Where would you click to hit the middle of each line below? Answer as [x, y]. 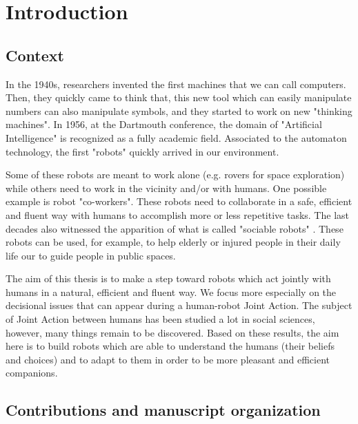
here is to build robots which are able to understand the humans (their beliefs [170, 346]
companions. [32, 373]
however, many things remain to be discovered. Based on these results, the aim [172, 332]
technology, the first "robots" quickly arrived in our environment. [142, 151]
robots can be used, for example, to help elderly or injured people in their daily [173, 242]
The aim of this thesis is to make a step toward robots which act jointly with [168, 278]
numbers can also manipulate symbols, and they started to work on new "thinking [179, 110]
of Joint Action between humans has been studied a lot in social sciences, [160, 319]
